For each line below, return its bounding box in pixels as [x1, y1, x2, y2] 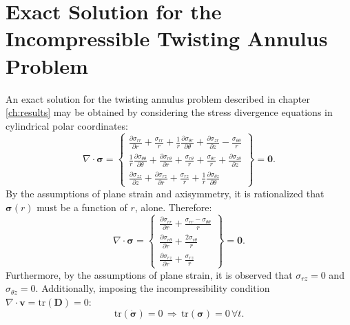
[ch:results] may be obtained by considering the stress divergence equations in [6, 105, 333, 119]
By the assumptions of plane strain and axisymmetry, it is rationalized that [6, 186, 325, 200]
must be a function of [37, 199, 127, 214]
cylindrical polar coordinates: [6, 118, 128, 132]
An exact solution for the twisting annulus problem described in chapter [6, 91, 310, 106]
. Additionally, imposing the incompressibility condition [35, 281, 270, 295]
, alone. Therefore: [134, 199, 212, 214]
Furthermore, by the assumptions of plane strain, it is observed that [6, 267, 293, 282]
